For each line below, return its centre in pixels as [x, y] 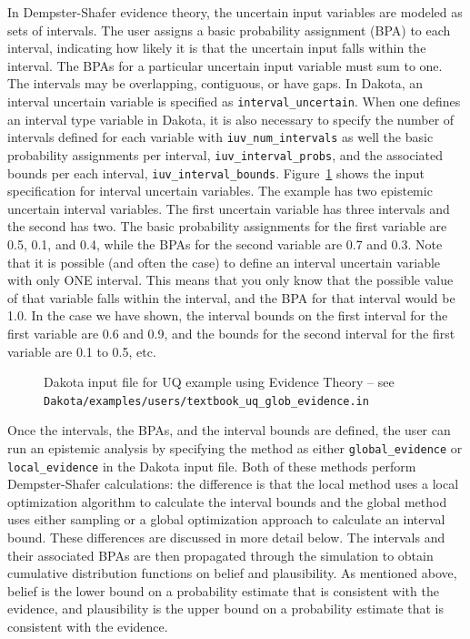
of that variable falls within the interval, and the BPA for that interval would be [231, 297]
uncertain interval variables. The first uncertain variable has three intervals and [229, 208]
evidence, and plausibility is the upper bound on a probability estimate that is [225, 609]
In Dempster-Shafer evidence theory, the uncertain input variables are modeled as [235, 12]
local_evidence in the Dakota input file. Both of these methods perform [212, 466]
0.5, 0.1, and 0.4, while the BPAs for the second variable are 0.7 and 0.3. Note [225, 243]
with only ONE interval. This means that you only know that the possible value [230, 280]
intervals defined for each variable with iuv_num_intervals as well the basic [220, 137]
